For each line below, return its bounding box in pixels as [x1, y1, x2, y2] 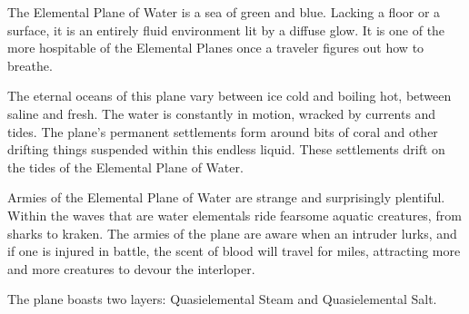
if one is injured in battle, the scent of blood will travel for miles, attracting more [7, 241, 461, 260]
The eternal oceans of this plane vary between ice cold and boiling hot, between [7, 86, 452, 105]
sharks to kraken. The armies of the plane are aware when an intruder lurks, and [7, 223, 457, 242]
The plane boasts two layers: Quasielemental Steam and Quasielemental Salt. [7, 289, 437, 309]
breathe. [7, 55, 53, 74]
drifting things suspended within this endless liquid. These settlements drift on [7, 140, 445, 159]
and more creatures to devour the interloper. [7, 259, 255, 278]
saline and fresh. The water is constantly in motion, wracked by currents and [7, 103, 436, 123]
